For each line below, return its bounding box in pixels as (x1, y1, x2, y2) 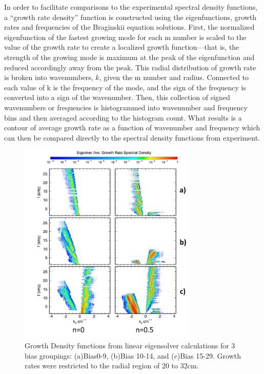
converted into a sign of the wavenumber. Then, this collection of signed (4, 92, 230, 103)
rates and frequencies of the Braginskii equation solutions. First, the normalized (4, 22, 255, 32)
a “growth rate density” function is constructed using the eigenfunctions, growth (4, 11, 257, 22)
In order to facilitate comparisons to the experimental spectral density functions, (4, 2, 258, 12)
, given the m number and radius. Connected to (99, 72, 249, 83)
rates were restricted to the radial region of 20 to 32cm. (25, 360, 199, 371)
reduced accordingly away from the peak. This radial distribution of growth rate (4, 62, 256, 72)
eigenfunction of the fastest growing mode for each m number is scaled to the (4, 31, 247, 42)
